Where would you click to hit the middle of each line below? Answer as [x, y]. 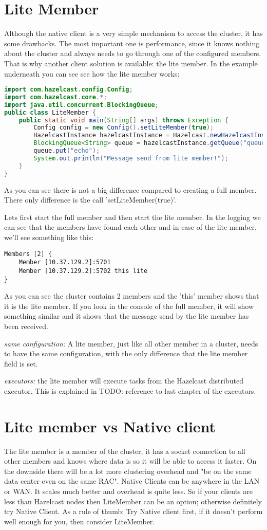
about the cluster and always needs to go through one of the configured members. [133, 53]
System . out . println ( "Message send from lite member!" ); [131, 158]
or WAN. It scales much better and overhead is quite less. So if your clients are [128, 491]
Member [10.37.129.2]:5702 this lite [83, 271]
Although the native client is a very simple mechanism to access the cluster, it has [133, 33]
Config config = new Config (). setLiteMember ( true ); [124, 128]
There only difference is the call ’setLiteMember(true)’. [90, 200]
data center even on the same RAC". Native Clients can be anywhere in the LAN [132, 481]
